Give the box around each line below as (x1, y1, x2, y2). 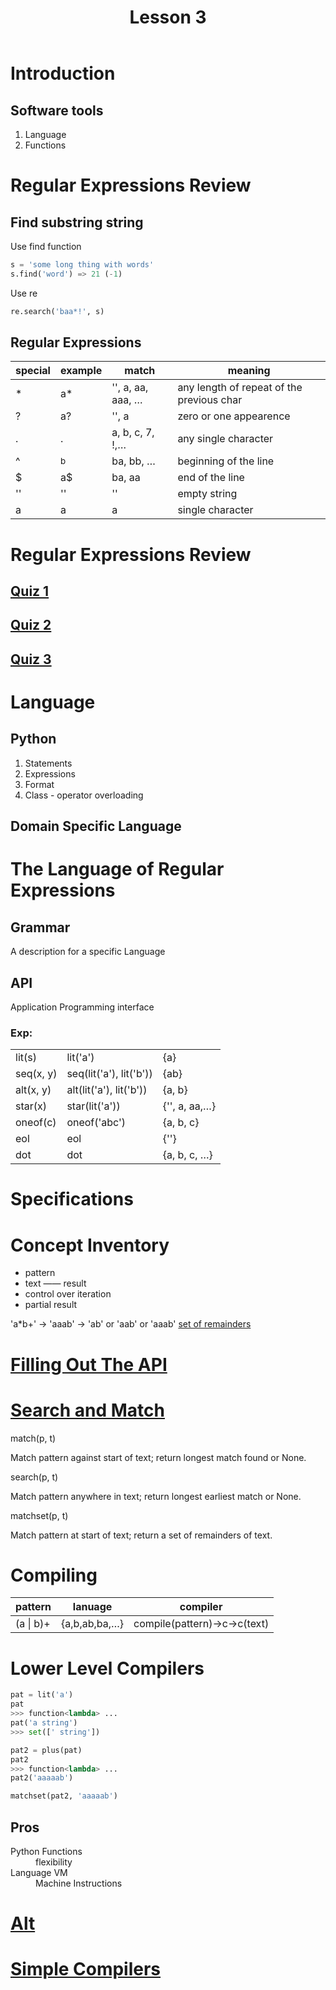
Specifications (10, 1188, 134, 1211)
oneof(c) (15, 1116, 57, 1130)
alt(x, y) (15, 1083, 52, 1097)
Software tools (10, 102, 104, 119)
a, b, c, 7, (111, 426, 155, 440)
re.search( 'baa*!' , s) (10, 306, 105, 316)
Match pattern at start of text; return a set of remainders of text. (10, 1529, 273, 1541)
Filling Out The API (10, 1353, 168, 1376)
